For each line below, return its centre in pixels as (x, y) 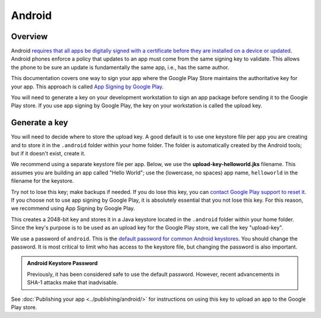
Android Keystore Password (62, 263)
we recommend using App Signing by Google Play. (73, 208)
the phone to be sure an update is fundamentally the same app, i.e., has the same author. (120, 67)
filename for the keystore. (43, 181)
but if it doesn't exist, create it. (48, 154)
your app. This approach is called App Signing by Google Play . (87, 87)
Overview (29, 36)
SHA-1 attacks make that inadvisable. (73, 282)
